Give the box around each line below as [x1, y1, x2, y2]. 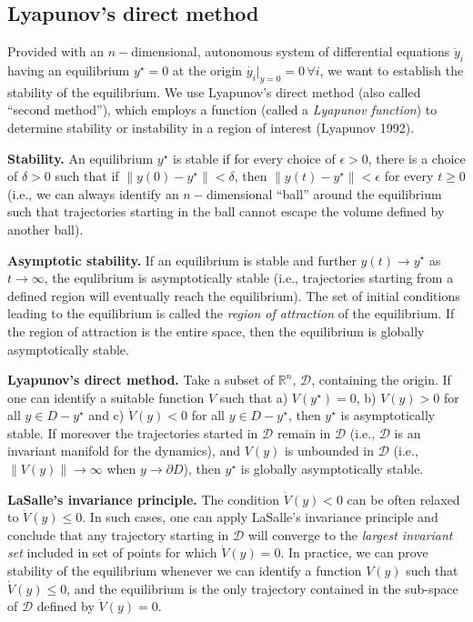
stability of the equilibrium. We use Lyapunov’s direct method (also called [7, 82, 421, 101]
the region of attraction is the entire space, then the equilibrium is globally [7, 321, 425, 340]
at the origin [172, 61, 243, 79]
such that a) [219, 387, 288, 406]
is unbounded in [284, 441, 375, 460]
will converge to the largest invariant [247, 525, 453, 544]
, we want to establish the [319, 61, 464, 79]
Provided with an [7, 42, 105, 61]
